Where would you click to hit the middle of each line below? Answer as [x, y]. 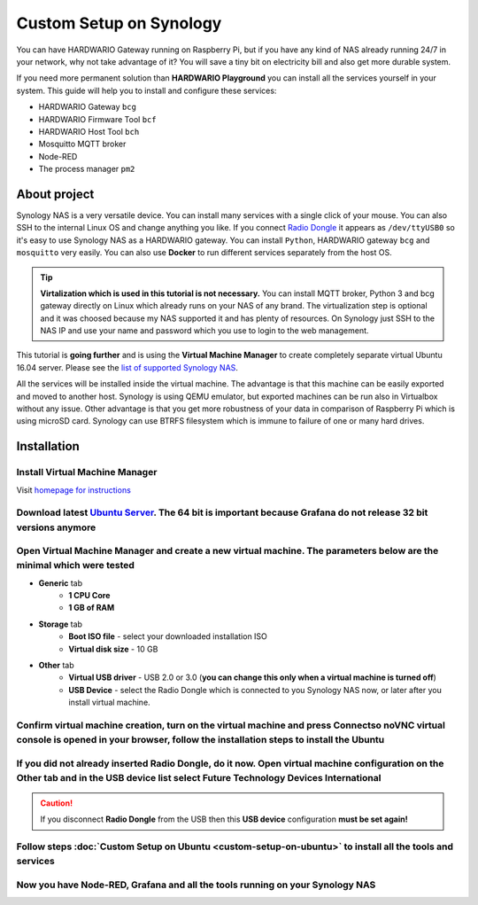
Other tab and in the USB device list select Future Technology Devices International [199, 777]
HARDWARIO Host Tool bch [89, 131]
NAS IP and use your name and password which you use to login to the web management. [204, 331]
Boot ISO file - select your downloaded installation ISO [168, 636]
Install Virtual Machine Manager [87, 472]
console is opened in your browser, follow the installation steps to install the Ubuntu [200, 740]
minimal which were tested [75, 566]
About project [55, 194]
